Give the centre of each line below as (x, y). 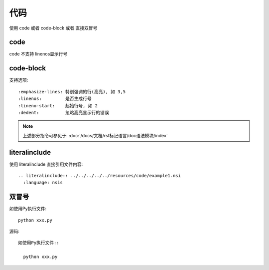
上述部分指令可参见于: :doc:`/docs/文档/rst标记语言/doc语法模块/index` (95, 135)
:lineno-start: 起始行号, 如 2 (58, 106)
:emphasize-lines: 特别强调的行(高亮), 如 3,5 (72, 92)
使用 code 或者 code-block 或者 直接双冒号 (53, 28)
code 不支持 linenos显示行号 (38, 54)
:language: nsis (43, 183)
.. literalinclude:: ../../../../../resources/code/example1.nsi (100, 175)
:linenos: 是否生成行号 (55, 99)
